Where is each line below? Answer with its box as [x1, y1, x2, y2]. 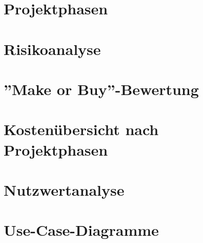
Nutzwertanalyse [4, 179, 125, 200]
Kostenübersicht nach [4, 119, 159, 140]
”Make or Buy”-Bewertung [4, 78, 199, 99]
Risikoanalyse [4, 38, 101, 59]
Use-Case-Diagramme [4, 219, 159, 240]
